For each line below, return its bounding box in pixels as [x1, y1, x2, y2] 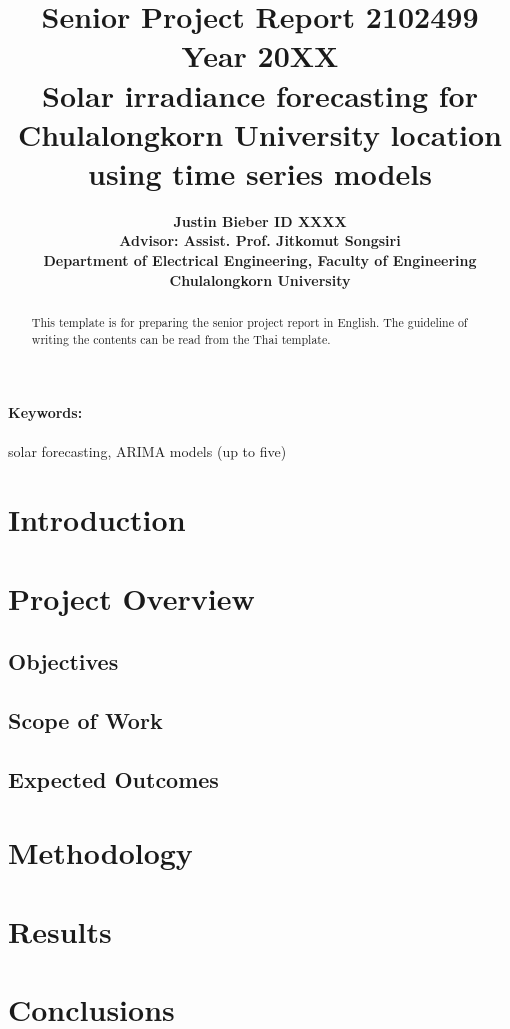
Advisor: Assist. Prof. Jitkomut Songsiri [119, 230, 401, 251]
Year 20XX [181, 35, 339, 76]
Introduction [8, 499, 186, 540]
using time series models [88, 152, 432, 193]
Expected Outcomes [8, 763, 219, 794]
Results [8, 910, 112, 951]
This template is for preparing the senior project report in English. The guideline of [31, 314, 468, 331]
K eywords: [8, 402, 83, 423]
